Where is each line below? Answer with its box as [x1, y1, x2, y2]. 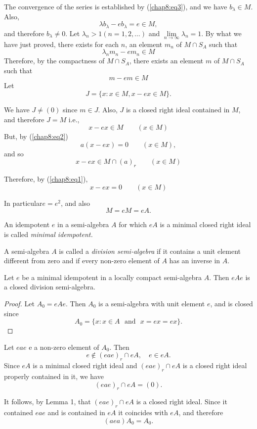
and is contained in [47, 407, 105, 418]
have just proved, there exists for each [4, 39, 119, 49]
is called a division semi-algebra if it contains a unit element [59, 245, 241, 256]
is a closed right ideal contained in [126, 104, 230, 115]
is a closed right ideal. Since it [136, 396, 227, 407]
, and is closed [210, 298, 253, 308]
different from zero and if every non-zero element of [4, 255, 160, 266]
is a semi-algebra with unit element [98, 298, 205, 308]
